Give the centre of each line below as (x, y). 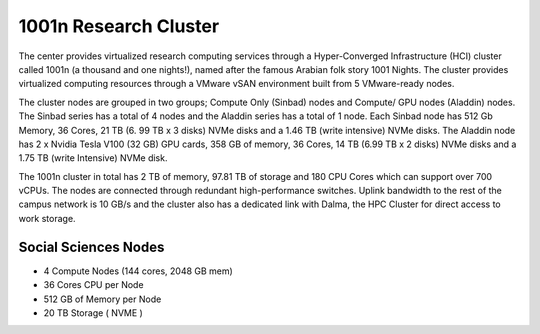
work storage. (47, 218)
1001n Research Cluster (119, 26)
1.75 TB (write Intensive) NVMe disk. (93, 158)
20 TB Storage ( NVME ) (93, 312)
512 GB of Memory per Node (102, 299)
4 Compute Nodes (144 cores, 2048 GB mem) (138, 271)
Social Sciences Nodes (91, 246)
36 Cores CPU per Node (93, 285)
